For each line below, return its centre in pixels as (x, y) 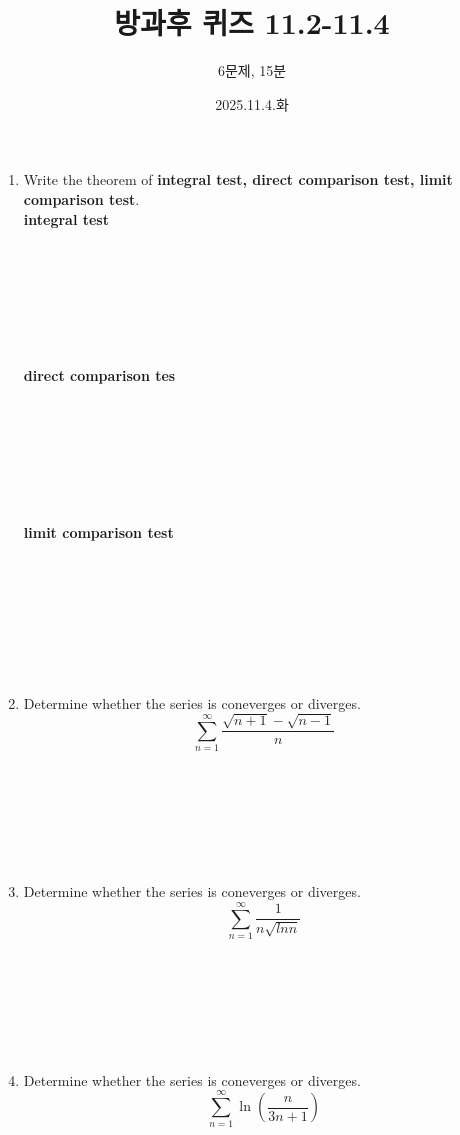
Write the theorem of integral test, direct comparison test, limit (238, 179)
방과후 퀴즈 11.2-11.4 (252, 22)
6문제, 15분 (252, 70)
